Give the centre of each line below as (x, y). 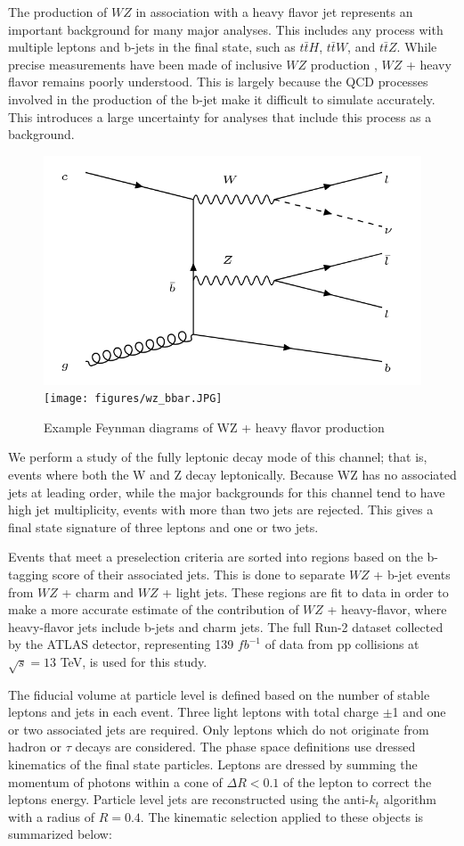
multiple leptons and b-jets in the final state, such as (152, 47)
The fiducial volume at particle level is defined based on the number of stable (219, 694)
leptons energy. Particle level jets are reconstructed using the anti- (189, 799)
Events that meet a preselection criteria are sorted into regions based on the (216, 557)
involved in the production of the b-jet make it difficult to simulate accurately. (222, 99)
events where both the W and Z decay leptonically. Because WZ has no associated (232, 474)
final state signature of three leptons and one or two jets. (163, 526)
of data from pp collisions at (342, 644)
